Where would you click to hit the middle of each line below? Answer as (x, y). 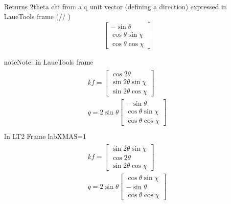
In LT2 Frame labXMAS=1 (45, 136)
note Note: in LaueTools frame (49, 62)
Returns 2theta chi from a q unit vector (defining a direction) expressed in (115, 6)
